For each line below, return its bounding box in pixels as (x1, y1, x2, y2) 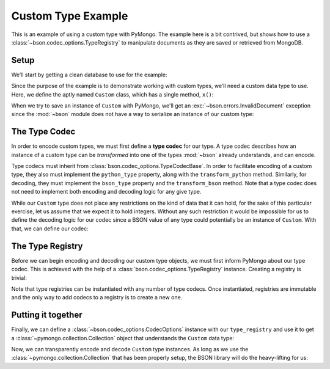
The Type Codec (11, 126, 76, 137)
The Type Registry (11, 241, 83, 251)
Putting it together (11, 310, 82, 320)
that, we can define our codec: (11, 225, 89, 232)
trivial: (11, 274, 27, 281)
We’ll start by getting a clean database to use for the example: (11, 71, 167, 78)
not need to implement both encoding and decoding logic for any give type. (11, 188, 202, 195)
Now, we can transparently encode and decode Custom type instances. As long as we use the (11, 345, 249, 353)
